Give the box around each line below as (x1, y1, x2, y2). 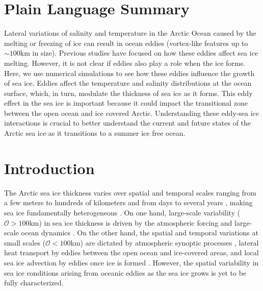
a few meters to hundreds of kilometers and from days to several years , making (4, 197, 253, 208)
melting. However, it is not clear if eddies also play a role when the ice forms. (4, 57, 245, 68)
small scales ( (4, 237, 46, 248)
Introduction (4, 157, 95, 178)
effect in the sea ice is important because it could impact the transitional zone (4, 98, 248, 108)
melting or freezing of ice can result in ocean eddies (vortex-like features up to (4, 37, 248, 48)
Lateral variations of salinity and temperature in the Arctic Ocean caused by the (4, 28, 256, 38)
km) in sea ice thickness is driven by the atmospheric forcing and (29, 217, 232, 228)
